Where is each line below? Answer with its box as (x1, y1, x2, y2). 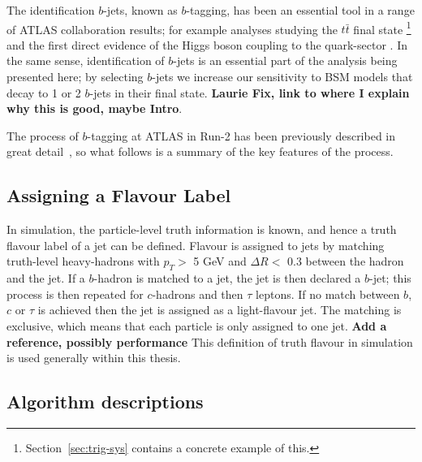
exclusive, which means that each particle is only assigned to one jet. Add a (6, 317, 387, 334)
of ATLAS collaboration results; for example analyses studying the (6, 20, 338, 37)
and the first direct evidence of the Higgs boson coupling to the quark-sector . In (6, 36, 407, 53)
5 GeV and (193, 253, 247, 270)
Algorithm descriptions (6, 389, 204, 414)
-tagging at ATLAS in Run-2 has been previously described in (87, 127, 396, 144)
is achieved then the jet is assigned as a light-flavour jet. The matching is (37, 301, 402, 318)
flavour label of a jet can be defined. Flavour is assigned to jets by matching (6, 236, 385, 253)
